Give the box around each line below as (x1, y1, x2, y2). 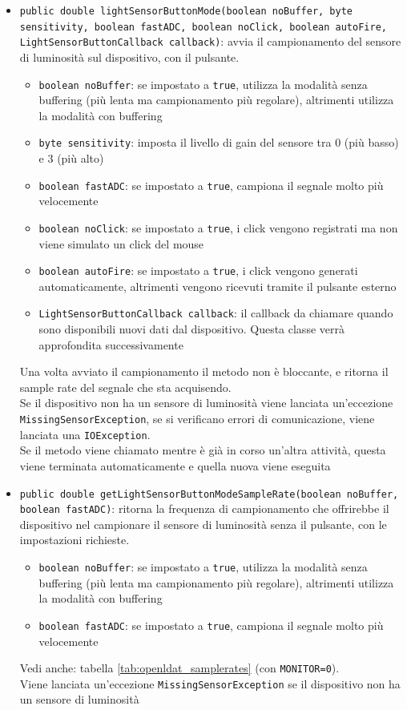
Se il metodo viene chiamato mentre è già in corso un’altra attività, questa (19, 442, 386, 458)
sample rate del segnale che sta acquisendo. (19, 378, 232, 395)
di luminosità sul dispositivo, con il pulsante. (19, 48, 240, 65)
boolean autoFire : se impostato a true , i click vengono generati (38, 262, 358, 279)
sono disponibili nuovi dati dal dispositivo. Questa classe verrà (38, 321, 345, 337)
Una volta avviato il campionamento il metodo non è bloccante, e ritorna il (19, 363, 389, 380)
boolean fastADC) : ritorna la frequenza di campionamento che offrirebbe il (19, 500, 389, 517)
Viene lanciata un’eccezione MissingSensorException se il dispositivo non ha (19, 675, 401, 692)
